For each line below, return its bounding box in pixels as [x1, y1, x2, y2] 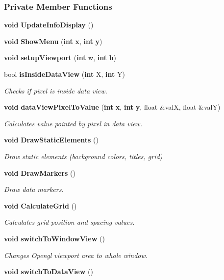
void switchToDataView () [4, 266, 93, 277]
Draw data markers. [4, 184, 64, 194]
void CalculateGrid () [4, 200, 77, 210]
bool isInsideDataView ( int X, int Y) [4, 69, 125, 79]
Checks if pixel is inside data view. [4, 85, 107, 95]
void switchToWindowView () [4, 233, 105, 243]
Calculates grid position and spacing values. [4, 217, 135, 227]
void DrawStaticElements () [4, 135, 99, 145]
